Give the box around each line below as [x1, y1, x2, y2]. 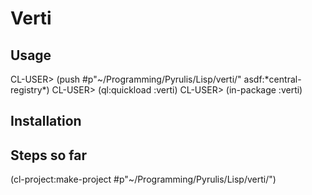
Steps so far [10, 147, 88, 164]
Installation [10, 113, 82, 130]
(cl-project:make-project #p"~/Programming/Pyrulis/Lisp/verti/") [10, 173, 277, 186]
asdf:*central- [243, 73, 302, 85]
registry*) [10, 84, 50, 96]
